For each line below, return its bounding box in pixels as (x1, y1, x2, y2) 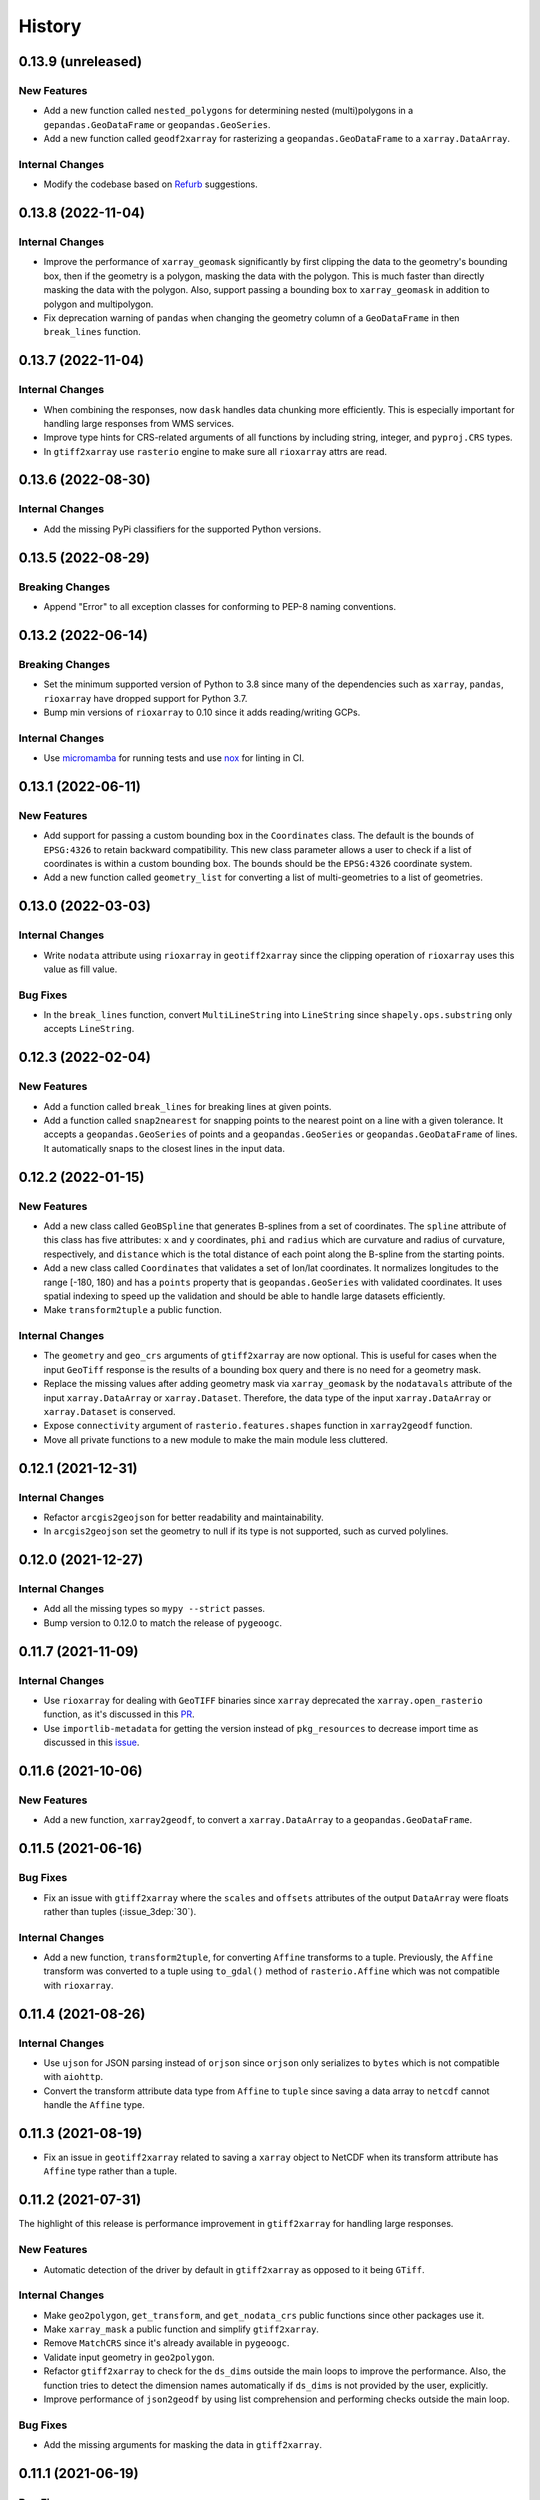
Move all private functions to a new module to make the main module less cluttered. (43, 1433, 389, 1445)
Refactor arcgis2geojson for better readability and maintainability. (43, 1511, 324, 1523)
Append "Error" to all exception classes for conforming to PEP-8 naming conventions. (43, 600, 397, 612)
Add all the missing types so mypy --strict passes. (43, 1603, 265, 1615)
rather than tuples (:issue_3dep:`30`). (43, 1905, 197, 1917)
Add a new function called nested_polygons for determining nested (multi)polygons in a (43, 105, 414, 117)
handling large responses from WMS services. (43, 417, 235, 429)
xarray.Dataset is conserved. (43, 1406, 176, 1417)
